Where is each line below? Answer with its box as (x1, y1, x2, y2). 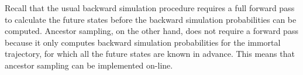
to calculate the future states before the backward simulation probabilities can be (5, 13, 297, 25)
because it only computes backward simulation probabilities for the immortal (5, 36, 281, 48)
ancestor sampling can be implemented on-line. (5, 59, 173, 71)
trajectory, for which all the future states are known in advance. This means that (5, 47, 295, 60)
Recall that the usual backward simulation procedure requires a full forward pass (5, 2, 295, 13)
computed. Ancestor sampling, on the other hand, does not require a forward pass (5, 25, 298, 37)
